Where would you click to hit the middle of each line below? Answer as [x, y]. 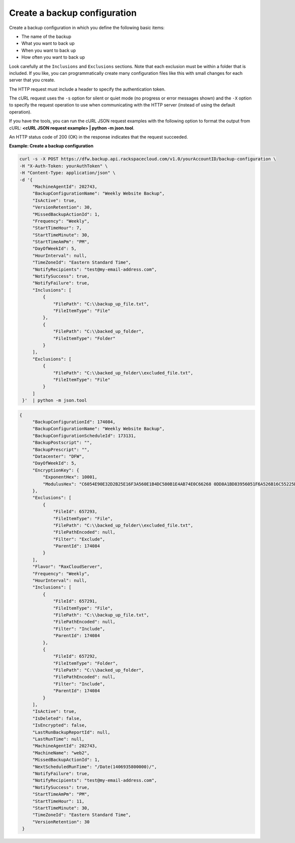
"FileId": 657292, [75, 656]
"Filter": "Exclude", [79, 539]
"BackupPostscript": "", [62, 443]
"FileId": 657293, [75, 512]
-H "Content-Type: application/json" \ [67, 173]
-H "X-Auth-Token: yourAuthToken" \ [64, 166]
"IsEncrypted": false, [59, 725]
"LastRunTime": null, [58, 739]
